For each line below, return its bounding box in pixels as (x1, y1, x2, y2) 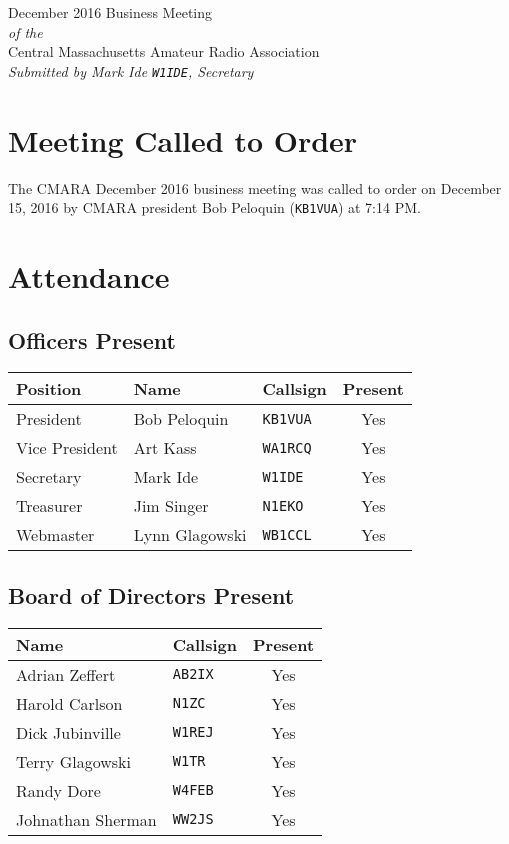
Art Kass (133, 436, 197, 460)
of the (8, 21, 43, 42)
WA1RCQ (262, 439, 312, 456)
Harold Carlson (16, 691, 123, 715)
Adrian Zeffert (16, 662, 116, 686)
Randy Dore (16, 778, 101, 802)
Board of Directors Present (8, 579, 295, 610)
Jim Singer (133, 494, 209, 518)
